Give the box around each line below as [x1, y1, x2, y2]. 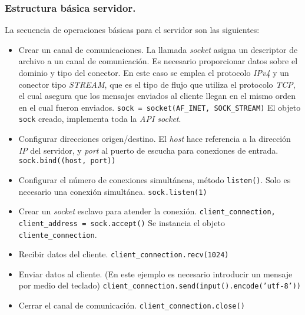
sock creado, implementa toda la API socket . [18, 112, 181, 125]
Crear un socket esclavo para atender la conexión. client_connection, [18, 205, 276, 217]
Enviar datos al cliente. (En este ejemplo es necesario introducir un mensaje [18, 267, 293, 280]
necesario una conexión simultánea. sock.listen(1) [18, 185, 207, 197]
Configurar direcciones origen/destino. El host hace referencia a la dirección [18, 132, 291, 145]
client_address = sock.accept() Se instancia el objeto [18, 216, 225, 228]
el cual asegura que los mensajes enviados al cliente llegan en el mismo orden [18, 89, 296, 102]
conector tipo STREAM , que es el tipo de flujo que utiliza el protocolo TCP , [18, 78, 296, 90]
